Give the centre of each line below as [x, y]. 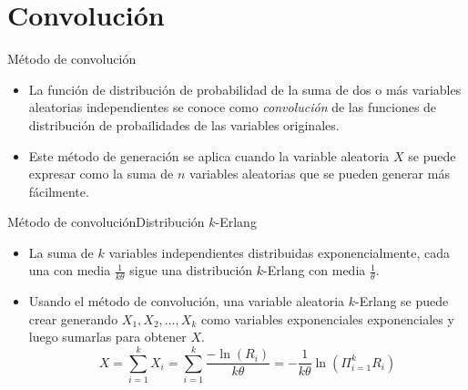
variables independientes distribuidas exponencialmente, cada [279, 252]
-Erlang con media [315, 270]
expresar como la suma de [101, 174]
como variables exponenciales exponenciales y [327, 318]
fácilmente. [59, 191]
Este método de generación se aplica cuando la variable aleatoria [209, 155]
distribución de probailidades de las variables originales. [184, 124]
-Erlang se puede [402, 301]
